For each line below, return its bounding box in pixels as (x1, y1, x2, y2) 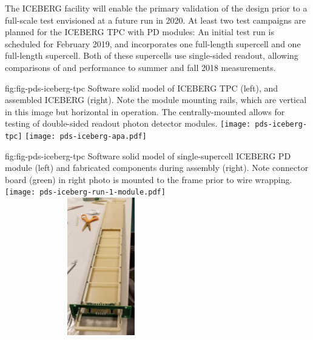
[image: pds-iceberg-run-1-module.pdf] (5, 188, 166, 197)
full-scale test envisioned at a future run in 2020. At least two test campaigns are (5, 13, 306, 26)
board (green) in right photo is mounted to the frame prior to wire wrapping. (5, 173, 292, 185)
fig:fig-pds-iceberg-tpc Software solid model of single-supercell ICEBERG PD (5, 149, 291, 162)
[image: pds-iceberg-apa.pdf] (25, 132, 147, 141)
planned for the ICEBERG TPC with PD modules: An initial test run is (5, 25, 274, 38)
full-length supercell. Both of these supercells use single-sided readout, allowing (5, 49, 298, 62)
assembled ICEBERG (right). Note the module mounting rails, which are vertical (5, 93, 307, 106)
